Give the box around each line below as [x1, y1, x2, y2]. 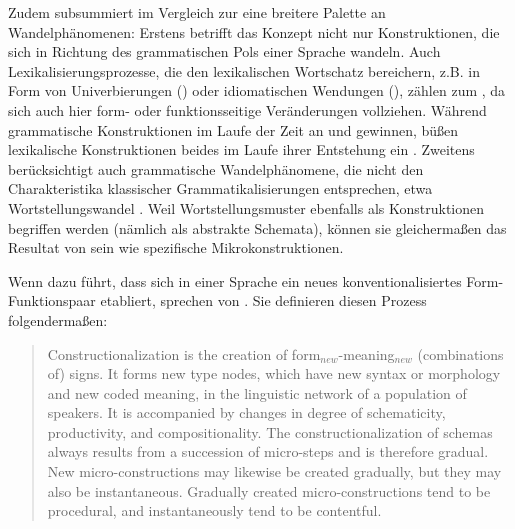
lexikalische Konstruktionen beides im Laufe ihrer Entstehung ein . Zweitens [8, 139, 475, 160]
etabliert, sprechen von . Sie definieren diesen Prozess [100, 290, 427, 311]
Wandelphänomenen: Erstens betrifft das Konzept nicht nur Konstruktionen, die [8, 21, 500, 42]
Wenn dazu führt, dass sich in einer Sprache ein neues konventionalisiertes [8, 270, 462, 291]
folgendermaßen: [8, 309, 108, 330]
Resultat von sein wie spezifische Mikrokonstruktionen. [8, 237, 344, 258]
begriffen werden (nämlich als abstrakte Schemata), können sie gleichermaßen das [8, 217, 507, 238]
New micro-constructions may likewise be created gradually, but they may [47, 461, 502, 482]
